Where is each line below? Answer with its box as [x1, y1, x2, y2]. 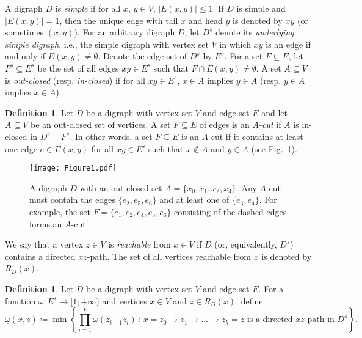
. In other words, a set [70, 130, 153, 142]
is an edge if [266, 37, 311, 50]
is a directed [247, 315, 293, 325]
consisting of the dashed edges [174, 205, 287, 218]
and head [188, 13, 223, 26]
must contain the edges [29, 193, 115, 206]
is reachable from [108, 238, 171, 251]
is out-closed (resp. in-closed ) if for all [5, 73, 146, 86]
